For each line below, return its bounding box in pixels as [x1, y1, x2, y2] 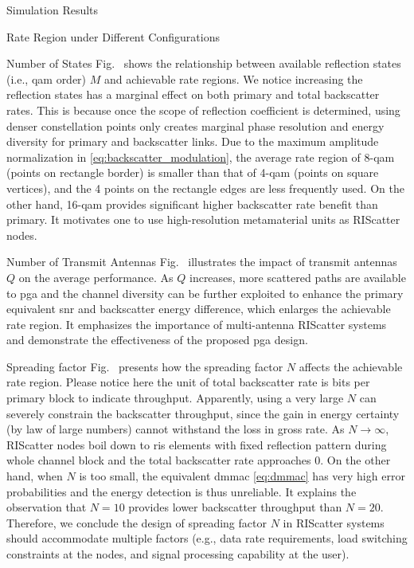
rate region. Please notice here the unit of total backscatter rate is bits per [6, 374, 370, 390]
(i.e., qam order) [6, 70, 87, 87]
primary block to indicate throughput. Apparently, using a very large [6, 390, 344, 406]
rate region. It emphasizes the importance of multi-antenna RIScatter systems [6, 315, 387, 332]
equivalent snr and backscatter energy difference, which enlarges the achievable [6, 300, 391, 317]
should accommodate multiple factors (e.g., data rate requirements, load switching [6, 530, 408, 546]
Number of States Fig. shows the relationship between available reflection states [6, 55, 401, 72]
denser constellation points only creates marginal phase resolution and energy [6, 117, 385, 134]
